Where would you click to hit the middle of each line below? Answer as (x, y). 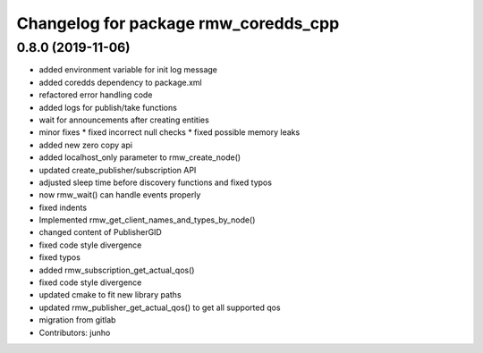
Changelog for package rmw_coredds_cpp (178, 23)
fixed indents (63, 207)
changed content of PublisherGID (101, 232)
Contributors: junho (75, 332)
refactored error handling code (96, 95)
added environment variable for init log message (128, 70)
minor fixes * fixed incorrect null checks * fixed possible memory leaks (169, 132)
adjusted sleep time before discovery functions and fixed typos (156, 182)
